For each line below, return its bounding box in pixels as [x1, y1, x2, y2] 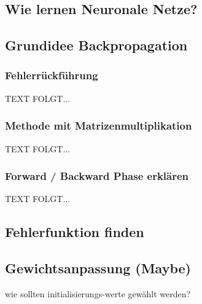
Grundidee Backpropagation [5, 36, 188, 55]
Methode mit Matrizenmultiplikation [5, 118, 192, 133]
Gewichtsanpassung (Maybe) [5, 259, 191, 278]
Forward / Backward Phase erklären [5, 168, 189, 184]
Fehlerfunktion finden [5, 222, 144, 241]
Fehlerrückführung [5, 68, 98, 83]
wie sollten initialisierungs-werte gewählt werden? [5, 287, 191, 300]
